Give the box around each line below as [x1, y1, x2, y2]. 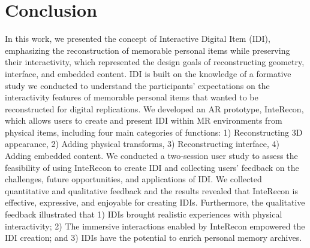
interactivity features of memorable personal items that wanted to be [5, 91, 258, 103]
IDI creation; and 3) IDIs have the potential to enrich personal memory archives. [5, 231, 302, 244]
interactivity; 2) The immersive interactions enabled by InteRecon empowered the [5, 219, 305, 232]
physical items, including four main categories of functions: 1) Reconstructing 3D [5, 125, 303, 138]
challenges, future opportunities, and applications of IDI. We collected [5, 173, 262, 185]
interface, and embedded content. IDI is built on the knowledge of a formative [5, 67, 291, 79]
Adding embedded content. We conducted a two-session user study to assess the [5, 149, 298, 162]
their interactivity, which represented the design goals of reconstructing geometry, [5, 56, 305, 68]
